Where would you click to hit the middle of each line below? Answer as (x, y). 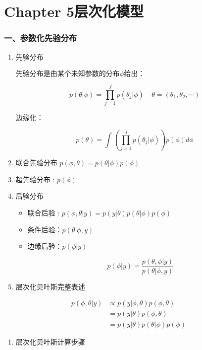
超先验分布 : (35, 179)
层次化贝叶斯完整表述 (50, 286)
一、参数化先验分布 (41, 38)
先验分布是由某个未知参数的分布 (68, 73)
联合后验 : (44, 212)
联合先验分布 (36, 163)
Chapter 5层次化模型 (74, 11)
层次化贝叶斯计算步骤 (50, 341)
